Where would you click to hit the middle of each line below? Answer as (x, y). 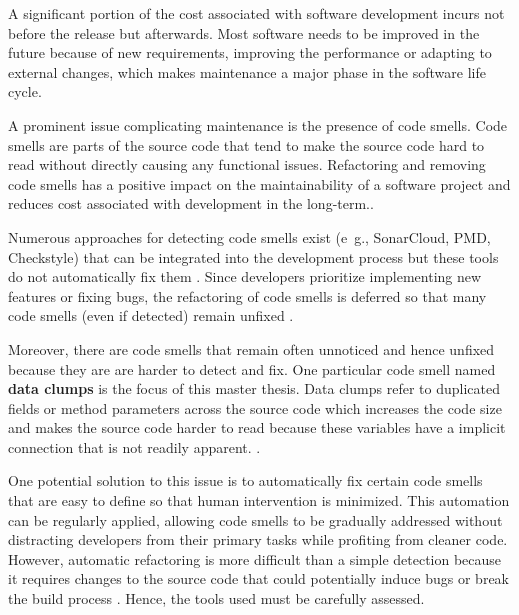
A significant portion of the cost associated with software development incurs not (256, 13)
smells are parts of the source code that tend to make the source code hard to (246, 144)
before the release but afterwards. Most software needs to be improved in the (244, 32)
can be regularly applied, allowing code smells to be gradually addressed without (255, 519)
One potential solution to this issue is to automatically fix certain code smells (245, 480)
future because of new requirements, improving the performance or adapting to (250, 52)
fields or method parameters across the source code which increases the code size (255, 407)
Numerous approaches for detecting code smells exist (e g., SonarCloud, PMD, (249, 236)
